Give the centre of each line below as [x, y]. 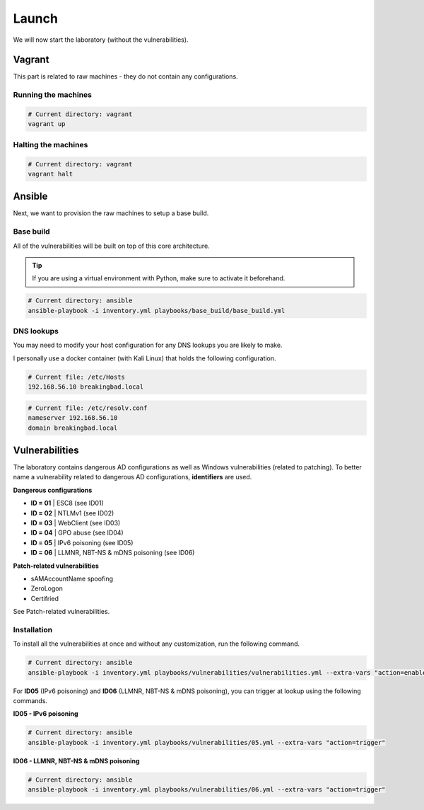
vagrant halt [51, 174]
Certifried [45, 598]
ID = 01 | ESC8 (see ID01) [67, 503]
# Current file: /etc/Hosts [76, 377]
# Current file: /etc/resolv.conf [88, 408]
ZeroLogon [47, 588]
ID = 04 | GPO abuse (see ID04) [77, 533]
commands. [30, 701]
